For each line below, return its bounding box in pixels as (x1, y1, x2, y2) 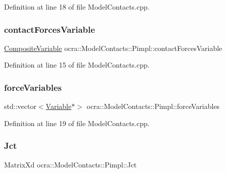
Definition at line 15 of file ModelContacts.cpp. (4, 60, 150, 70)
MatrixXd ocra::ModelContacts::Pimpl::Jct (4, 159, 137, 169)
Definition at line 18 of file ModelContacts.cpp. (4, 2, 150, 12)
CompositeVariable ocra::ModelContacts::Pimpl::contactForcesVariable (4, 42, 222, 53)
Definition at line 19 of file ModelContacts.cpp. (4, 118, 150, 128)
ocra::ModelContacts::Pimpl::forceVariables (86, 101, 220, 111)
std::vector (4, 101, 36, 111)
